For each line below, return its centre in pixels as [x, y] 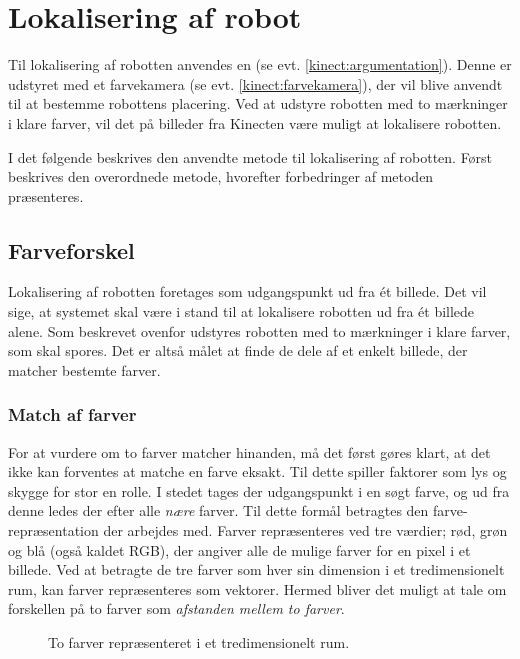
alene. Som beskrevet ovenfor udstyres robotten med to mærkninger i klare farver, [259, 330]
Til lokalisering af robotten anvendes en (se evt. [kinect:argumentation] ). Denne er [260, 64]
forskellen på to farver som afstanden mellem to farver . [176, 608]
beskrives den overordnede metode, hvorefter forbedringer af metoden [221, 176]
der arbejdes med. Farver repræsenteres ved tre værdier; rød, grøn [305, 530]
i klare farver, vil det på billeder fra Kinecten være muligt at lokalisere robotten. [255, 122]
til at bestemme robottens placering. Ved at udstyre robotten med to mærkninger [258, 103]
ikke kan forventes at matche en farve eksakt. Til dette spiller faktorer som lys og [257, 471]
